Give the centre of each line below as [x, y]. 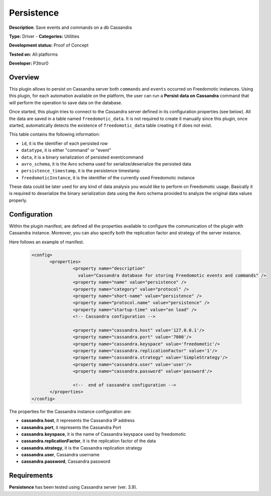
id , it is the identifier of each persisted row [65, 143]
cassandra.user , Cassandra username [60, 455]
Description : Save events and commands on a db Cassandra [70, 27]
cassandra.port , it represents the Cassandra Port [71, 427]
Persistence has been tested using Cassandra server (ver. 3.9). [73, 487]
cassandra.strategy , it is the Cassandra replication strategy [82, 448]
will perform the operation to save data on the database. [66, 102]
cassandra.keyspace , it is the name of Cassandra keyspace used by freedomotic [103, 434]
